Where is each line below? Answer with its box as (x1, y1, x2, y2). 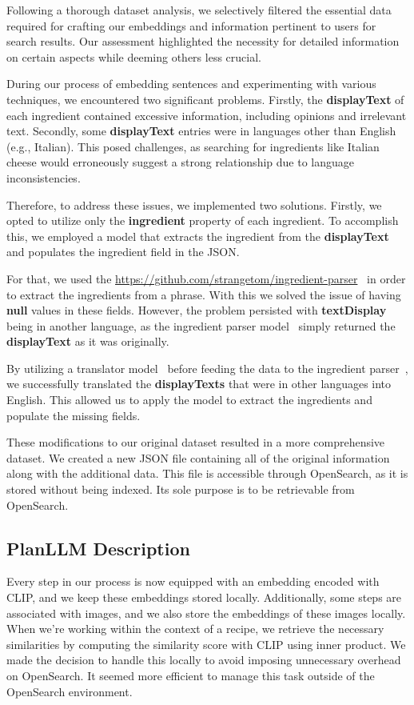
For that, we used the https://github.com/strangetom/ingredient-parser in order (6, 270, 406, 286)
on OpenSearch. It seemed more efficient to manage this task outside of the (6, 667, 375, 683)
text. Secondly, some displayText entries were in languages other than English (6, 122, 396, 139)
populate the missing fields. (6, 407, 141, 423)
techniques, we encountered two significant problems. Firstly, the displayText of (6, 90, 404, 107)
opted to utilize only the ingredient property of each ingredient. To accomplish (6, 212, 399, 229)
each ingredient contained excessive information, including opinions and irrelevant (6, 106, 407, 123)
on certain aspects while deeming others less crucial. (6, 48, 261, 65)
